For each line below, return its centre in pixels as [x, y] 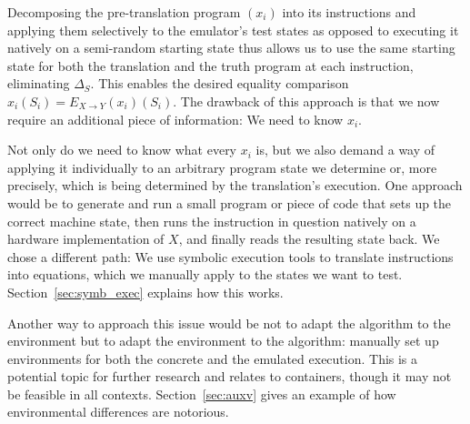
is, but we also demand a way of [345, 150]
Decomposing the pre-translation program [124, 12]
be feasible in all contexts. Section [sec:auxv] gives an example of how [202, 394]
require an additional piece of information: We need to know [175, 119]
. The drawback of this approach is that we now [306, 101]
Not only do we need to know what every [122, 150]
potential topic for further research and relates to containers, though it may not [230, 376]
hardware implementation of [86, 239]
